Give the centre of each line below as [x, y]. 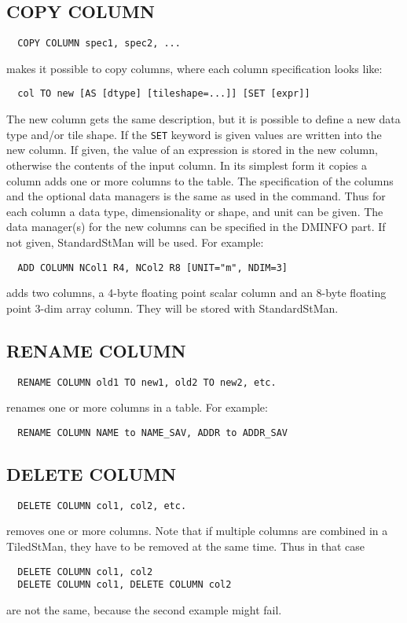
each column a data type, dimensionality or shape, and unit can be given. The [195, 211]
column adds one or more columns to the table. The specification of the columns [200, 180]
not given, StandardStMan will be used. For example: [135, 242]
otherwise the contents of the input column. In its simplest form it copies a [187, 165]
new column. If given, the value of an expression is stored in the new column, [192, 150]
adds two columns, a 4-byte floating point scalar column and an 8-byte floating [196, 293]
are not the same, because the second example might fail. [144, 609]
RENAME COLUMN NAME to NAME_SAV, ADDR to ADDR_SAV [152, 432]
